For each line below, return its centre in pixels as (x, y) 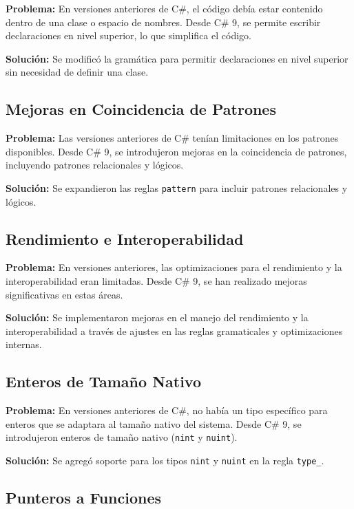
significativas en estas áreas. (64, 294)
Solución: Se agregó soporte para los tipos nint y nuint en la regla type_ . (165, 461)
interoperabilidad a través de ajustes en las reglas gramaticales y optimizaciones (174, 331)
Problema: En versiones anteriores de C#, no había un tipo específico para (167, 410)
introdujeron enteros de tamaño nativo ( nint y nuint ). (122, 437)
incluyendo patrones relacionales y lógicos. (95, 165)
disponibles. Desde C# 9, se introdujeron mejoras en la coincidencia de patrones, (176, 151)
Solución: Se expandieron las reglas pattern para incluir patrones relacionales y (177, 187)
